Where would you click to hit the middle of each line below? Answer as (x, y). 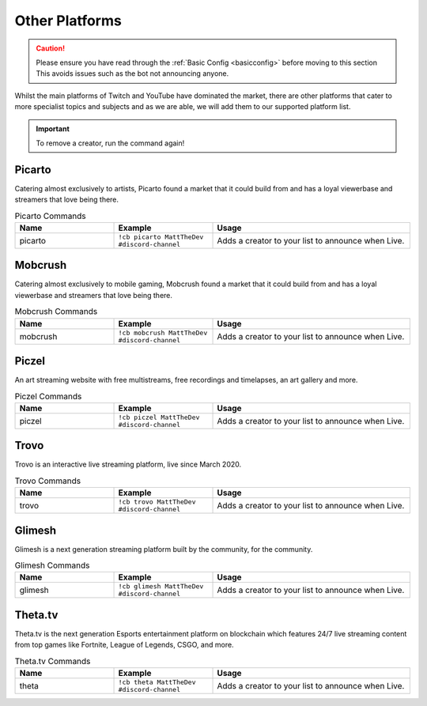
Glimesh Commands (52, 565)
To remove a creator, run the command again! (110, 143)
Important (53, 128)
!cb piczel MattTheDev (159, 417)
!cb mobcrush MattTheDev (163, 332)
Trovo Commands (48, 481)
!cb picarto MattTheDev (161, 237)
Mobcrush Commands (56, 311)
